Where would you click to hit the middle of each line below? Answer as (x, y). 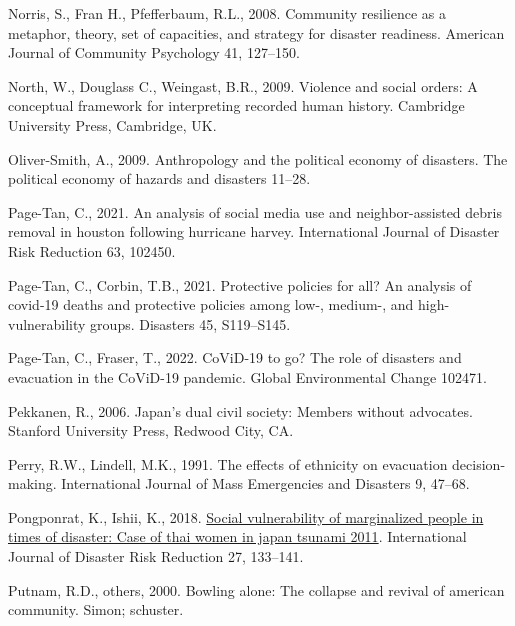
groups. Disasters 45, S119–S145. (190, 323)
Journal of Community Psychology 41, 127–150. (154, 52)
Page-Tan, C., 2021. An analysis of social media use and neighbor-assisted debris (255, 211)
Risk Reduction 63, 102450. (92, 250)
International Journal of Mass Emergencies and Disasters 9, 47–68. (265, 483)
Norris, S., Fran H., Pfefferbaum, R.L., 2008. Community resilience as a (227, 13)
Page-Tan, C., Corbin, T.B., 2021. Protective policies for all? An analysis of (240, 284)
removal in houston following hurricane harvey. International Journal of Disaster (254, 231)
